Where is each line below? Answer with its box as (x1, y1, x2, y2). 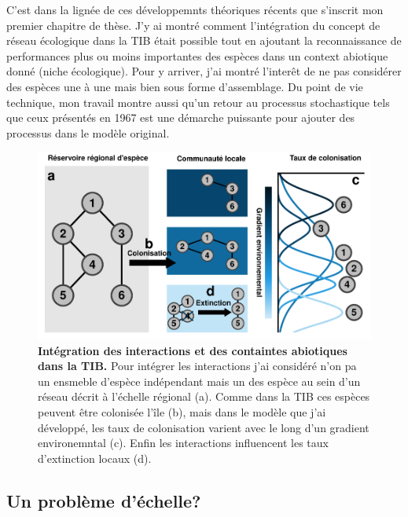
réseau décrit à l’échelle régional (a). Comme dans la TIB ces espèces (38, 388, 370, 405)
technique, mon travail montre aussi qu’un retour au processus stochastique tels (6, 93, 390, 110)
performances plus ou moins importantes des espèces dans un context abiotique (6, 47, 388, 64)
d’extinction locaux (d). (38, 449, 152, 466)
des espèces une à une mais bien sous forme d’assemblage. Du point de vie (6, 78, 363, 94)
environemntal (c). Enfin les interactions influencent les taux (38, 434, 329, 451)
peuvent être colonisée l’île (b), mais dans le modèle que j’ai (38, 404, 326, 420)
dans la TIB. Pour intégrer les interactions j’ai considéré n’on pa (38, 357, 357, 374)
